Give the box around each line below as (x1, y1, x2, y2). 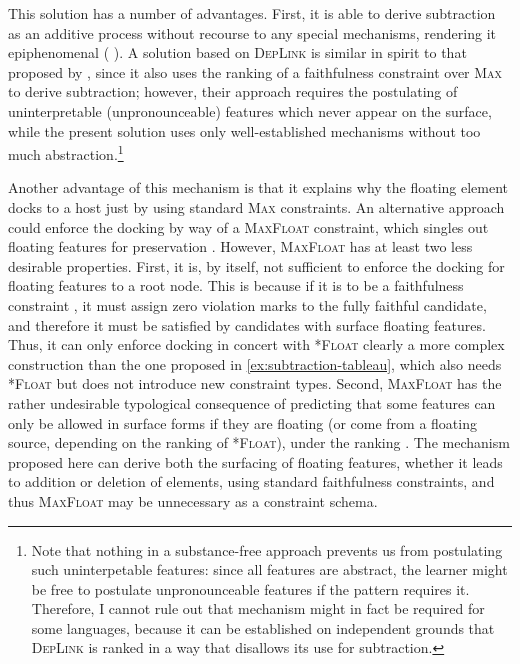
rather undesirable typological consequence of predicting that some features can (8, 392, 496, 413)
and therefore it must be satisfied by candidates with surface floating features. (8, 314, 486, 335)
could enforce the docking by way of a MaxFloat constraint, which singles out (8, 216, 489, 237)
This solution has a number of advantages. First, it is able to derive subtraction (8, 3, 496, 23)
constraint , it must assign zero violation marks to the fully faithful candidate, (8, 294, 487, 315)
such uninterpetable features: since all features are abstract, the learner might (31, 559, 508, 580)
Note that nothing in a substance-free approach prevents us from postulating (31, 539, 503, 560)
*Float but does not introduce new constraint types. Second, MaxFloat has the (8, 373, 502, 394)
